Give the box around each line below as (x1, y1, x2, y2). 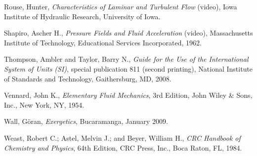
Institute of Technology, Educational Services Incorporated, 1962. (4, 37, 202, 47)
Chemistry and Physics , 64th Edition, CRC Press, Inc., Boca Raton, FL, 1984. (4, 142, 242, 153)
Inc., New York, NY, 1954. (4, 99, 85, 110)
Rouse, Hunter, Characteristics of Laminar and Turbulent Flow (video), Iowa (4, 1, 237, 11)
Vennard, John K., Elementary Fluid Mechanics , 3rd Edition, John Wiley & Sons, (4, 90, 253, 100)
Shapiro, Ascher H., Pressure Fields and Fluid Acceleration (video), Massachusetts (4, 28, 253, 38)
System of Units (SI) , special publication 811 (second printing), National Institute (4, 63, 253, 74)
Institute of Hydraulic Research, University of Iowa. (4, 11, 161, 21)
